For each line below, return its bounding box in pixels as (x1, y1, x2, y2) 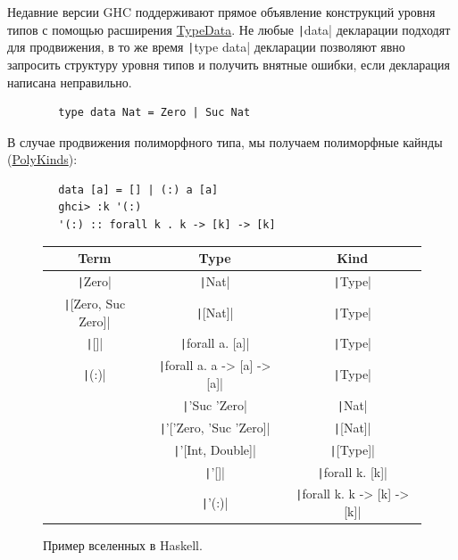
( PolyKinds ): (7, 150, 78, 169)
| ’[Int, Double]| (173, 440, 256, 458)
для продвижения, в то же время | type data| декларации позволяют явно (7, 37, 405, 56)
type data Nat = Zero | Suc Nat (58, 106, 251, 119)
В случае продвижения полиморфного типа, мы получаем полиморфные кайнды (7, 132, 443, 151)
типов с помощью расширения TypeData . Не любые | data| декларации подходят (7, 20, 451, 38)
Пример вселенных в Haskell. (43, 536, 203, 555)
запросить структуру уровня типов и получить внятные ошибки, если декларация (7, 54, 450, 73)
